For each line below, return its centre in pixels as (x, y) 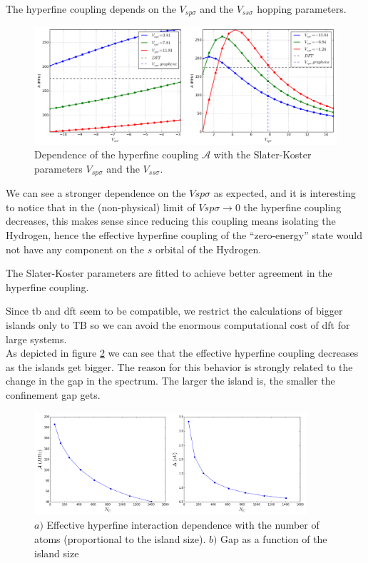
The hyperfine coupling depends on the (91, 9)
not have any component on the (75, 249)
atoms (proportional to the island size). (120, 539)
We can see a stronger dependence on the (96, 193)
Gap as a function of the (274, 539)
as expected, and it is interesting (285, 193)
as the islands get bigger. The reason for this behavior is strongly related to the (179, 366)
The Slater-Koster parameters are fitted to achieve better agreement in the (169, 273)
